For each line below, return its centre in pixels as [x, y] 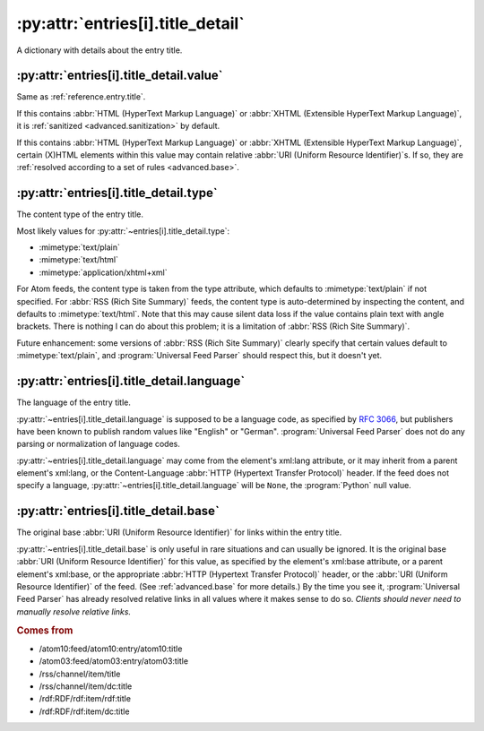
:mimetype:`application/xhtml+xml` [103, 272]
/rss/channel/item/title [80, 674]
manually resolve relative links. [74, 611]
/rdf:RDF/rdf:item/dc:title [84, 711]
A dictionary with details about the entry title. [99, 50]
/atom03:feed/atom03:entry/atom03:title [113, 661]
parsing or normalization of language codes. [99, 444]
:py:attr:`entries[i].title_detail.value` [120, 76]
